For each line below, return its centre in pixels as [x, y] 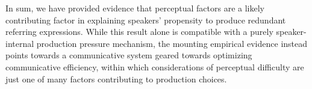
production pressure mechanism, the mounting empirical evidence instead [172, 43]
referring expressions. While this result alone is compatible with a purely [139, 32]
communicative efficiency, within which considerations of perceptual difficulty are [155, 66]
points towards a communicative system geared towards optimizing [129, 55]
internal [20, 43]
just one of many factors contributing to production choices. [116, 78]
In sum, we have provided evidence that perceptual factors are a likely [135, 8]
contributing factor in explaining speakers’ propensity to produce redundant [146, 20]
